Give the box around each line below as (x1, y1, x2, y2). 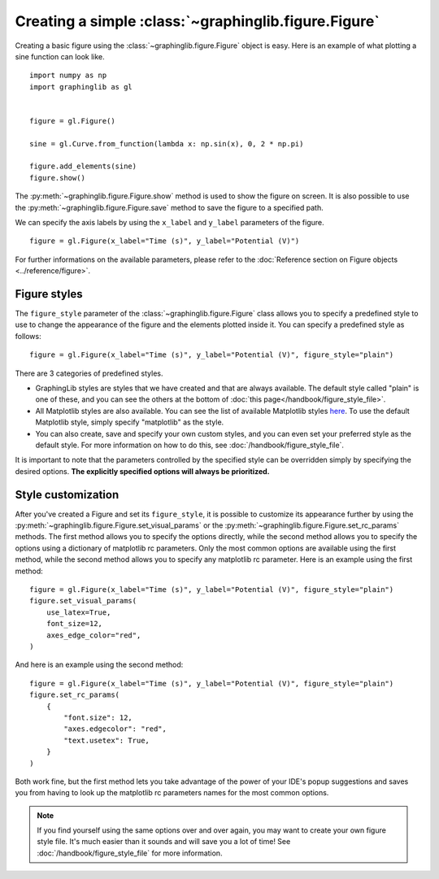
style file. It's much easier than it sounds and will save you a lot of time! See (37, 837, 291, 846)
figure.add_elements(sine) (29, 162, 137, 171)
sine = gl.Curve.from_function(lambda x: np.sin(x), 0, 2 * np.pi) (29, 139, 304, 148)
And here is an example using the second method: (15, 659, 184, 670)
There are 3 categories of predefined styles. (15, 368, 163, 378)
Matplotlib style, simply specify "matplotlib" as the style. (35, 417, 224, 427)
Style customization (15, 488, 120, 502)
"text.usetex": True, (63, 736, 150, 745)
